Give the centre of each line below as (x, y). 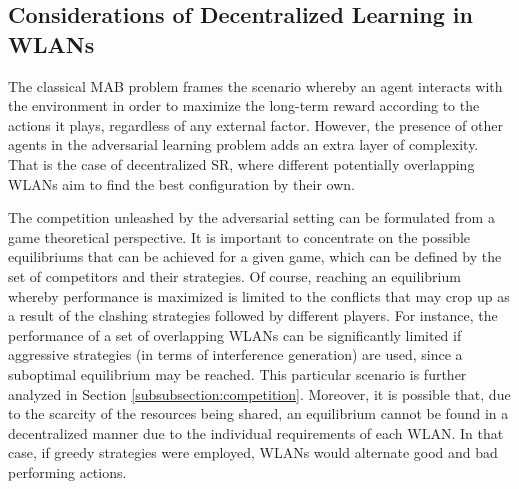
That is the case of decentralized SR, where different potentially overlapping (241, 163)
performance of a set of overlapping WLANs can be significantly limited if (235, 334)
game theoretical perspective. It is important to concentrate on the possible (239, 236)
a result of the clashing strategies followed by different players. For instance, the (253, 315)
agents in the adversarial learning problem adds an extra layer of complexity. (243, 144)
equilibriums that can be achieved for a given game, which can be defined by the (255, 256)
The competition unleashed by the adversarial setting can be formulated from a (251, 217)
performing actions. (67, 471)
